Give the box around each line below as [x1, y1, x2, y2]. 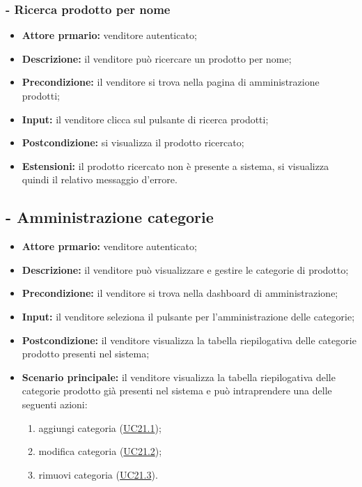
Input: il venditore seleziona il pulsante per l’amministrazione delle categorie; [22, 309, 355, 323]
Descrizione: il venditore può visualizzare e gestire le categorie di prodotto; [22, 262, 349, 277]
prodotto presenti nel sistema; [22, 346, 150, 361]
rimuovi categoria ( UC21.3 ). [38, 467, 158, 481]
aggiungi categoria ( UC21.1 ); [38, 420, 162, 435]
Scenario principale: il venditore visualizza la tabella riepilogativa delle [22, 369, 336, 384]
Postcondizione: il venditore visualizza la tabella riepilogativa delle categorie [22, 332, 356, 347]
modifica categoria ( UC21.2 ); [38, 444, 162, 458]
